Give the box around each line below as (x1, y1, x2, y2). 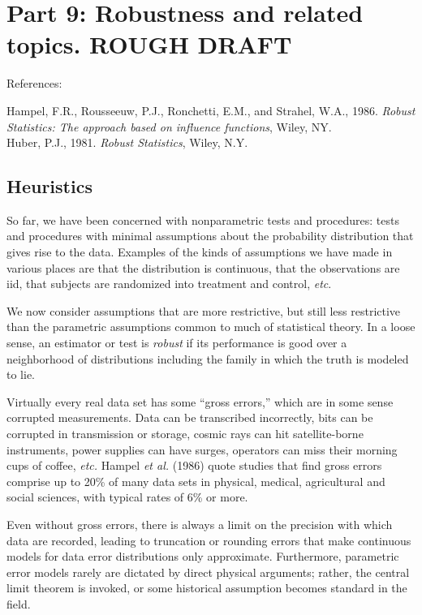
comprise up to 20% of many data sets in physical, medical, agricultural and (6, 472, 385, 489)
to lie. (6, 366, 35, 383)
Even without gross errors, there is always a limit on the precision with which (6, 515, 393, 532)
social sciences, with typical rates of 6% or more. (6, 488, 248, 505)
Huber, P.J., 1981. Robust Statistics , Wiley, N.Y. (6, 134, 248, 151)
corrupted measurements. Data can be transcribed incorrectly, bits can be (6, 409, 373, 426)
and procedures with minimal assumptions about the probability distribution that (6, 227, 414, 244)
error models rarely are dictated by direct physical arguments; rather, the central (6, 563, 410, 580)
